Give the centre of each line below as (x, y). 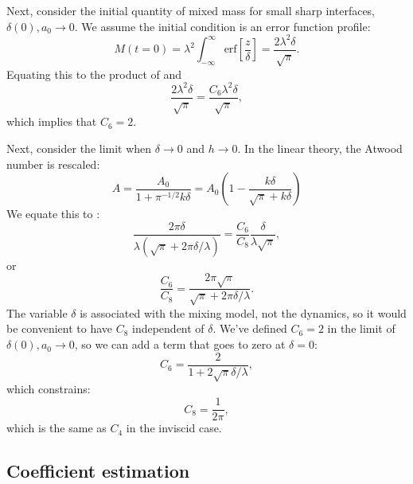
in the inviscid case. (174, 428)
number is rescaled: (53, 164)
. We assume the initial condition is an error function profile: (222, 26)
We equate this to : (53, 214)
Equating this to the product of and (94, 74)
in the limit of (361, 328)
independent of (168, 328)
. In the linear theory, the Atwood (320, 148)
